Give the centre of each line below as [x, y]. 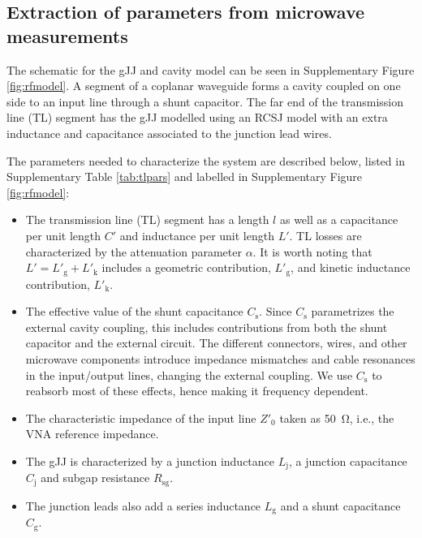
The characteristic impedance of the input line [141, 417]
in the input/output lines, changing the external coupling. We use [189, 374]
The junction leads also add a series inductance [143, 505]
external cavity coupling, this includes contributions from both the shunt [207, 327]
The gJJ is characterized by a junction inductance [150, 461]
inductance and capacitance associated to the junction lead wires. [169, 133]
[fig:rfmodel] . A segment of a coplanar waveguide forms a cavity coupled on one [204, 86]
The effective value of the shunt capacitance [134, 311]
